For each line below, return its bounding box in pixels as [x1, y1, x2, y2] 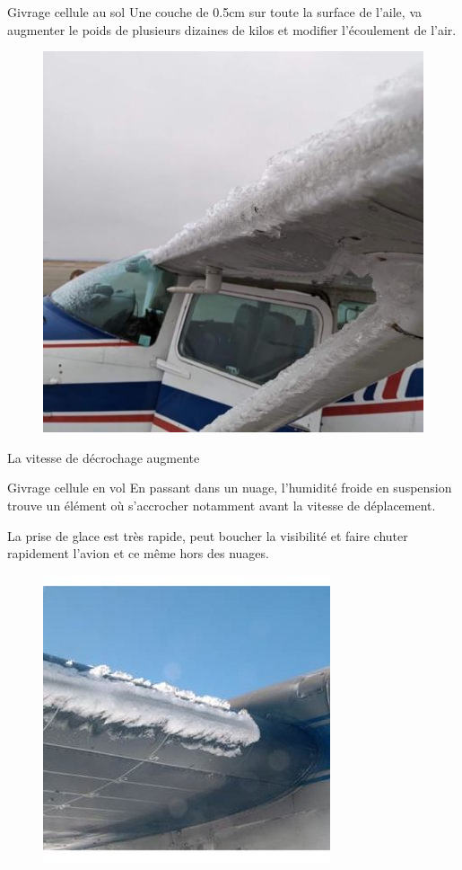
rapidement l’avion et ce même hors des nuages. [7, 544, 269, 563]
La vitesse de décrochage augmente [7, 448, 200, 466]
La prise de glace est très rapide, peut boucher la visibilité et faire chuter [7, 526, 408, 545]
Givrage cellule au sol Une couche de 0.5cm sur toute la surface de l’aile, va [7, 3, 423, 21]
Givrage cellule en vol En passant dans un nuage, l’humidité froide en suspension [7, 478, 452, 497]
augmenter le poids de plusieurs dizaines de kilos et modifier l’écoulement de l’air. [7, 20, 457, 39]
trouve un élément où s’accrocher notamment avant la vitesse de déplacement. [7, 495, 436, 514]
